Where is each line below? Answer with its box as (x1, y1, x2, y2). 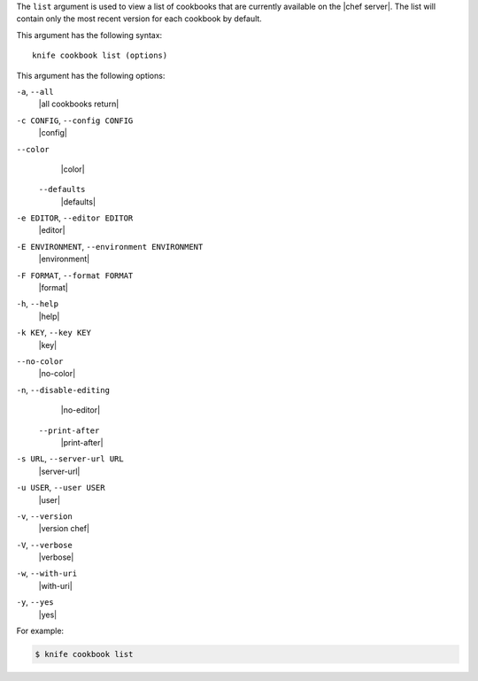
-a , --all (16, 86, 54, 97)
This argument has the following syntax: (16, 29, 163, 40)
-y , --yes (16, 597, 54, 607)
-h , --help (16, 298, 59, 309)
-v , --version (16, 510, 73, 522)
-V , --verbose (16, 539, 73, 550)
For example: (16, 625, 65, 637)
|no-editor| (60, 405, 101, 415)
